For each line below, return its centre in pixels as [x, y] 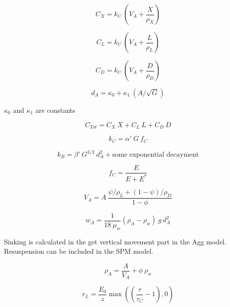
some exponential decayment [155, 155]
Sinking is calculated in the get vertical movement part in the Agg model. [115, 241]
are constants [55, 110]
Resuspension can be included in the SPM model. [79, 251]
